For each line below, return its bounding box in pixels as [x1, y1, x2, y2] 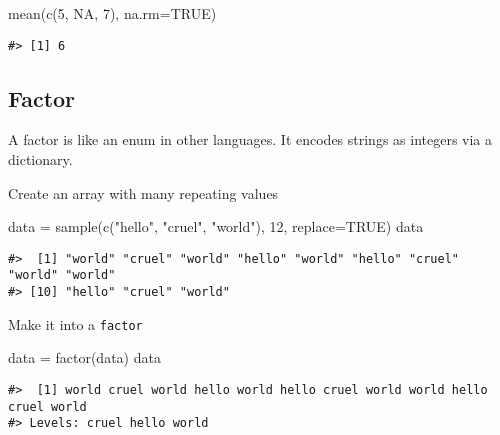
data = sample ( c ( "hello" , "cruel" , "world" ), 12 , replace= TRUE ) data [8, 216, 424, 237]
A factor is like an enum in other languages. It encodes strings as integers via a [8, 129, 493, 150]
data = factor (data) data [8, 347, 161, 368]
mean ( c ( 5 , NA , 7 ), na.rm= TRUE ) [8, 3, 217, 23]
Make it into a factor [8, 313, 143, 334]
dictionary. [8, 149, 73, 170]
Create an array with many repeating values [8, 182, 279, 203]
